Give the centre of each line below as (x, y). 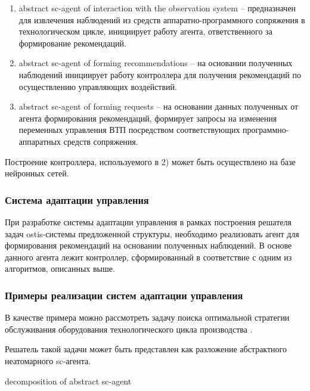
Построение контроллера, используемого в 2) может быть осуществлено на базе (150, 161)
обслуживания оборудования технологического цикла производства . (129, 329)
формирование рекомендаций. (72, 43)
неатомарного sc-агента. (48, 360)
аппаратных (40, 141)
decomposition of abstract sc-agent (68, 381)
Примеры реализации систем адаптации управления (124, 295)
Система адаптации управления (77, 199)
